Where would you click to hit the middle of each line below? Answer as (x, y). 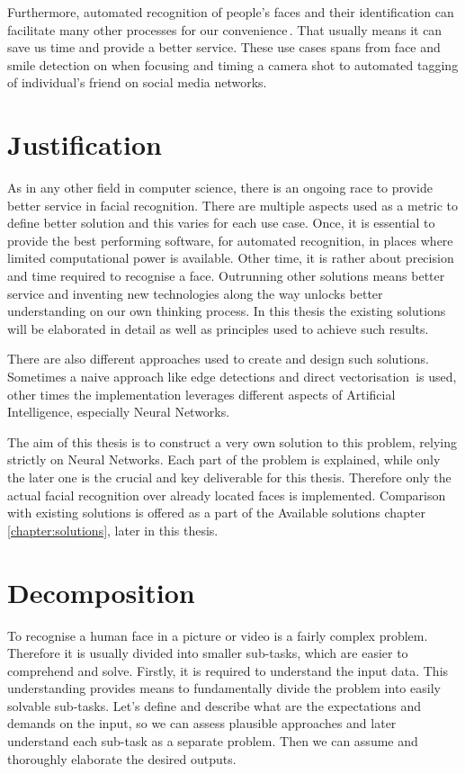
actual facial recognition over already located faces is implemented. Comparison (227, 495)
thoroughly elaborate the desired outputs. (122, 758)
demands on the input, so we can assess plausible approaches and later (202, 723)
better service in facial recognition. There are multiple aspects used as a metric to (233, 205)
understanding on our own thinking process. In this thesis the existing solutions (227, 311)
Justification (85, 144)
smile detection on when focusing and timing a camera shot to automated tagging (233, 64)
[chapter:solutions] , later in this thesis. (113, 530)
